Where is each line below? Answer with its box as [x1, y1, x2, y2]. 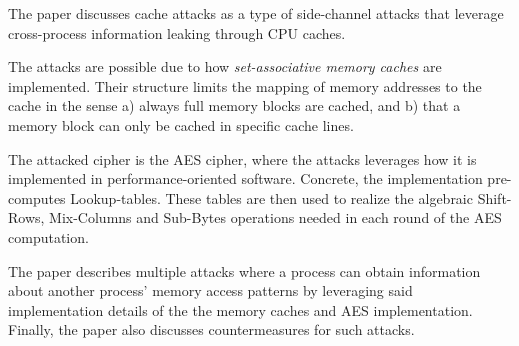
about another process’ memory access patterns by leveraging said [8, 280, 413, 301]
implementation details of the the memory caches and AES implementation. [8, 299, 473, 320]
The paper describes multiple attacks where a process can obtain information [8, 260, 481, 281]
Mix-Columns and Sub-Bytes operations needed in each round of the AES [49, 207, 502, 228]
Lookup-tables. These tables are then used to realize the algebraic [70, 187, 473, 208]
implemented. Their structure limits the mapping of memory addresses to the [8, 75, 482, 96]
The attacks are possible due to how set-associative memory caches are [8, 56, 442, 77]
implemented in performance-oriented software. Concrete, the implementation [8, 168, 483, 189]
